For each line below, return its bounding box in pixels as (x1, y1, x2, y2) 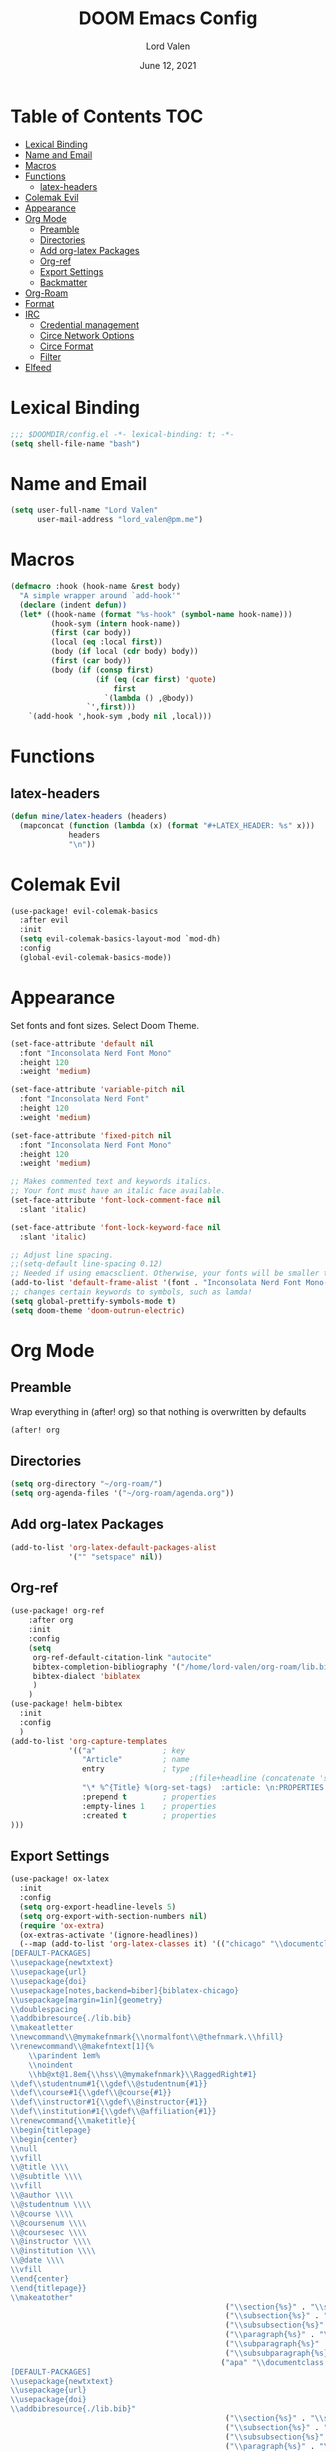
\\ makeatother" (10, 2292, 74, 2302)
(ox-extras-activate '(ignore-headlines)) (19, 1930, 199, 1940)
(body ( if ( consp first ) (50, 665, 155, 675)
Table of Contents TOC (10, 105, 204, 127)
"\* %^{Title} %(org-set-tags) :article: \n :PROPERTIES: (81, 1783, 329, 1793)
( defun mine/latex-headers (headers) (10, 812, 168, 822)
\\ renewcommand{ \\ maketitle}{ (10, 2116, 137, 2126)
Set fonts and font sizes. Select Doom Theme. (10, 1019, 200, 1031)
